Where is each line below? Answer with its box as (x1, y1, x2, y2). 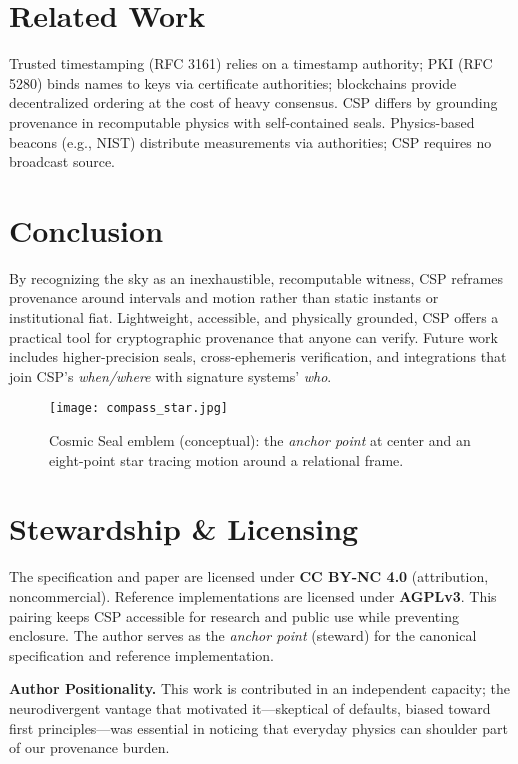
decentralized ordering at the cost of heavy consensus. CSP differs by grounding (9, 92, 498, 113)
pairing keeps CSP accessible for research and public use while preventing (9, 605, 459, 626)
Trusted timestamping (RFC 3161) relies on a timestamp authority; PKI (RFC (9, 53, 493, 74)
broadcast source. (9, 151, 116, 172)
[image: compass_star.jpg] (49, 401, 228, 416)
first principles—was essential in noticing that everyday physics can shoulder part (9, 717, 508, 738)
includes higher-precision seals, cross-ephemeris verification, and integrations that (9, 346, 507, 367)
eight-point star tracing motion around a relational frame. (49, 449, 404, 470)
